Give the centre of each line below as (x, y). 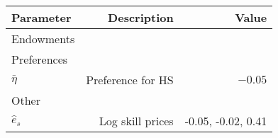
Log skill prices (136, 121)
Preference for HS (130, 80)
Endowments (43, 39)
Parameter (41, 17)
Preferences (40, 59)
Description (141, 17)
